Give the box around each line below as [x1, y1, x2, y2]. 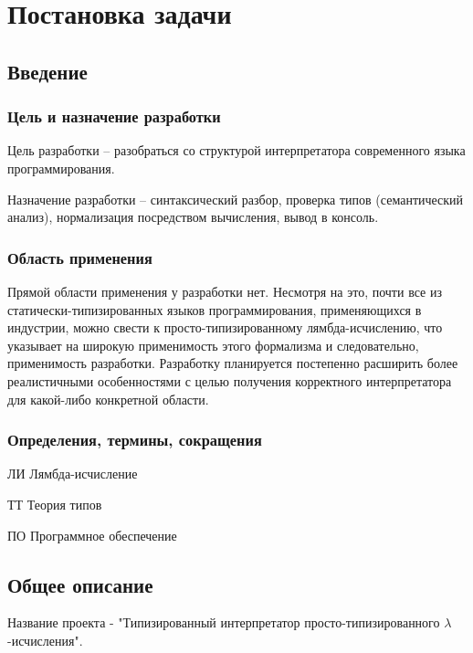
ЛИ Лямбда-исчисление [7, 464, 138, 483]
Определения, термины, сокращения [7, 428, 262, 451]
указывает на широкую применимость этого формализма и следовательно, [7, 335, 419, 354]
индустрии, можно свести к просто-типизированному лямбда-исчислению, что [7, 318, 443, 337]
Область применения [7, 246, 152, 269]
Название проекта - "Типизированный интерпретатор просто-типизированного [7, 613, 440, 632]
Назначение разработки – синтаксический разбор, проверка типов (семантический [7, 189, 464, 208]
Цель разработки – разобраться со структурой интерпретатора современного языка [7, 141, 466, 160]
